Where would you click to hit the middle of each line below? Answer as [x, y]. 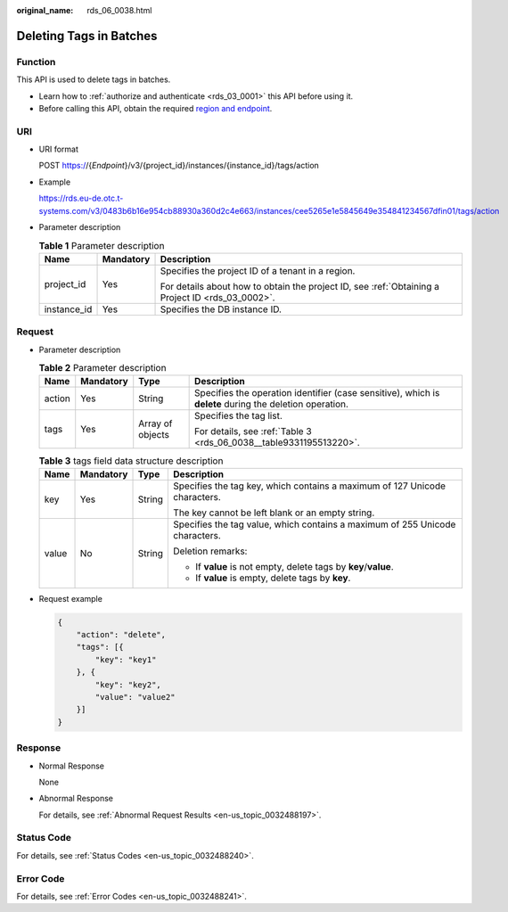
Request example [70, 598]
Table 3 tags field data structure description [131, 461]
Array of [156, 423]
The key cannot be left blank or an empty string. [274, 513]
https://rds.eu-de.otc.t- [81, 198]
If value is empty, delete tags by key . [273, 578]
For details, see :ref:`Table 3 [253, 431]
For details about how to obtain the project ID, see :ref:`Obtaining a [300, 286]
